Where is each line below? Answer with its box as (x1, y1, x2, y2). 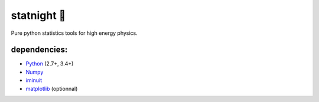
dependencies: (11, 45, 68, 55)
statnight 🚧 (11, 9, 66, 22)
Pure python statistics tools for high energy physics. (11, 29, 138, 37)
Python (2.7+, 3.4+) (25, 60, 74, 67)
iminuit (25, 77, 43, 84)
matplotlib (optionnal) (25, 85, 78, 92)
